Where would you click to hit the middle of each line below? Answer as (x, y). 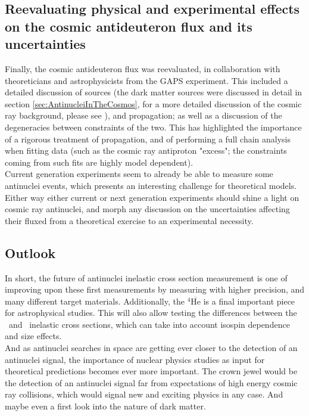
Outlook (30, 252)
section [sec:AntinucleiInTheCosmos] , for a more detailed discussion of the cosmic (153, 103)
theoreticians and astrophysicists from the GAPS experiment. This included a (146, 80)
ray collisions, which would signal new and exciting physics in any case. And (144, 394)
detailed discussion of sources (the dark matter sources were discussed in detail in (154, 92)
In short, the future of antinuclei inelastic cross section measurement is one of (146, 277)
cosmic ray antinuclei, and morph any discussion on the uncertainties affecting (147, 209)
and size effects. (33, 336)
